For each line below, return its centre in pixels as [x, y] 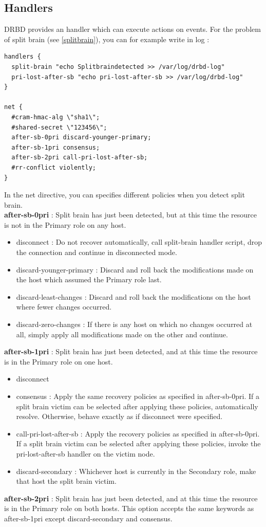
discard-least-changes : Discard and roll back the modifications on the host [134, 296]
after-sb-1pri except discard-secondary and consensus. [88, 518]
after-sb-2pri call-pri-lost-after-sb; [80, 158]
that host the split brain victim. [66, 481]
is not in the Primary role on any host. [65, 224]
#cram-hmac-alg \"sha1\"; [56, 117]
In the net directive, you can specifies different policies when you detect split [125, 195]
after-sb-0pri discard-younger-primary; [81, 138]
